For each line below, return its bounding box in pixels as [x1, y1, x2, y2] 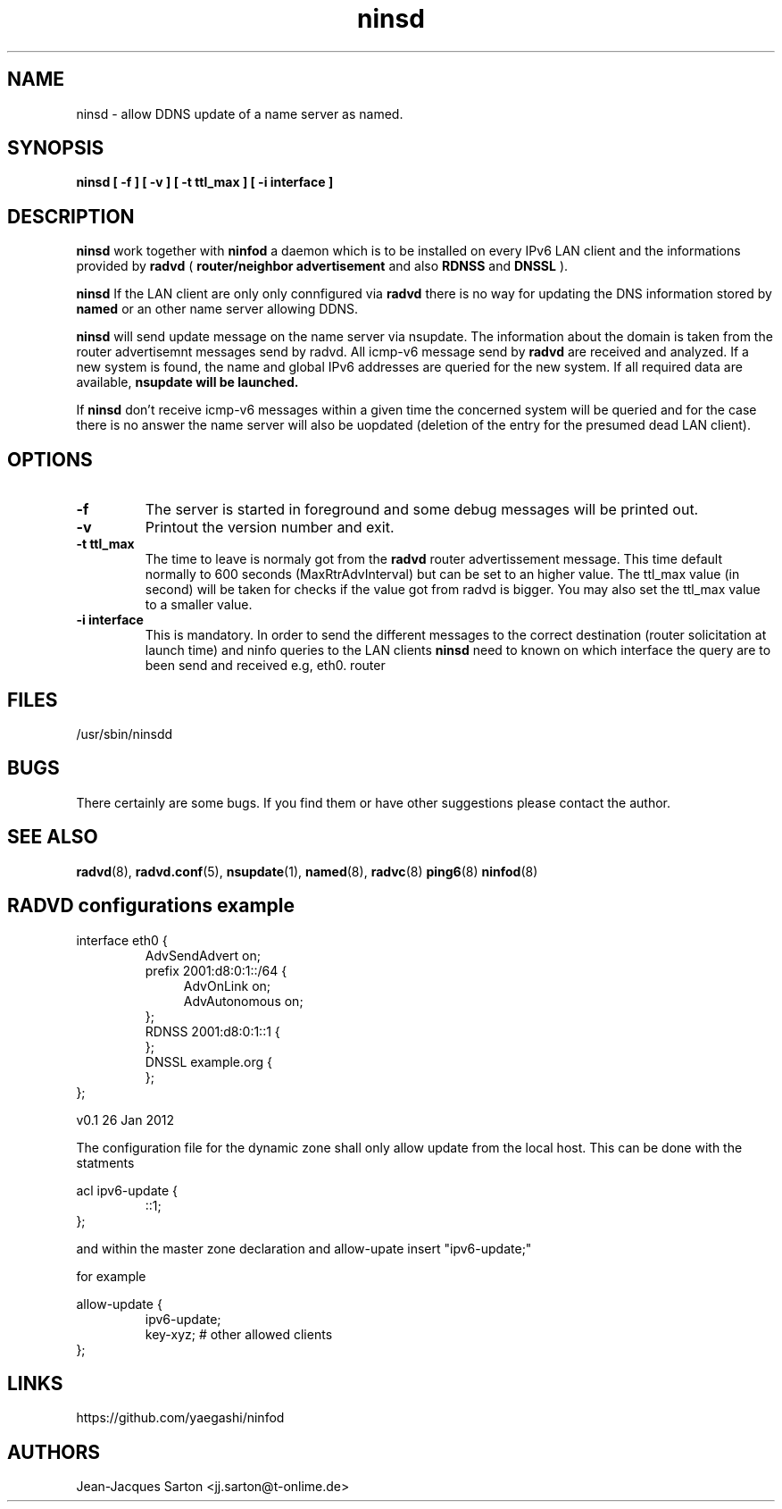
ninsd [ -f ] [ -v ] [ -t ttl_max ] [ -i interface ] [76, 174, 334, 190]
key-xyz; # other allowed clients [145, 1326, 333, 1342]
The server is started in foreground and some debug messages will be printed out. [145, 500, 699, 519]
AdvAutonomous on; [183, 993, 304, 1009]
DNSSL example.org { [145, 1053, 272, 1069]
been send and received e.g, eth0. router [145, 658, 386, 674]
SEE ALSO [7, 826, 98, 849]
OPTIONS [7, 448, 93, 471]
